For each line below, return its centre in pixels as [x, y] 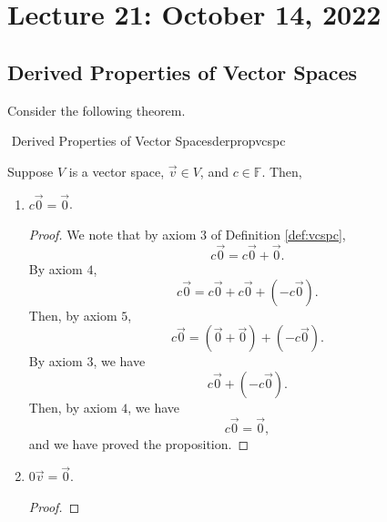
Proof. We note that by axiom [112, 235]
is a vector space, [117, 171]
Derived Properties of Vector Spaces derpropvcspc [148, 141]
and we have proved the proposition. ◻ [139, 443]
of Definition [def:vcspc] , [278, 235]
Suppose [31, 171]
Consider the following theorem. [97, 110]
